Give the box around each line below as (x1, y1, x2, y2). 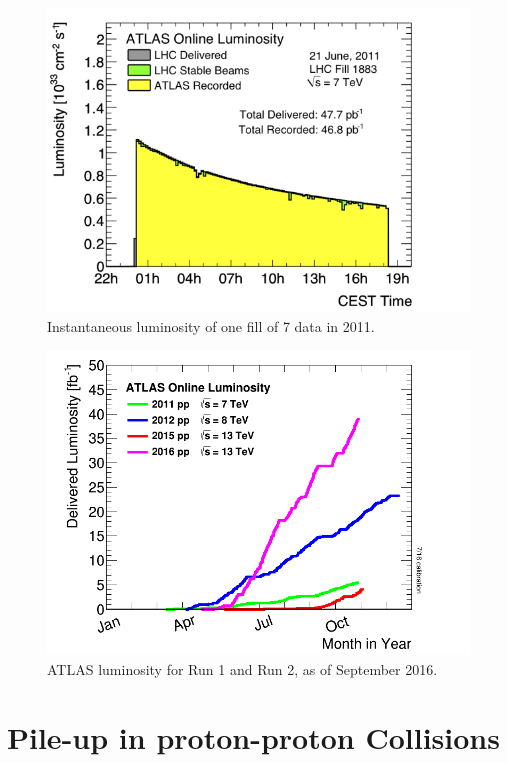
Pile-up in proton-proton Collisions (7, 717, 500, 758)
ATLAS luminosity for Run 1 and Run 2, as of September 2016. (47, 658, 438, 679)
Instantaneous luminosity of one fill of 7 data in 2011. (47, 315, 375, 336)
